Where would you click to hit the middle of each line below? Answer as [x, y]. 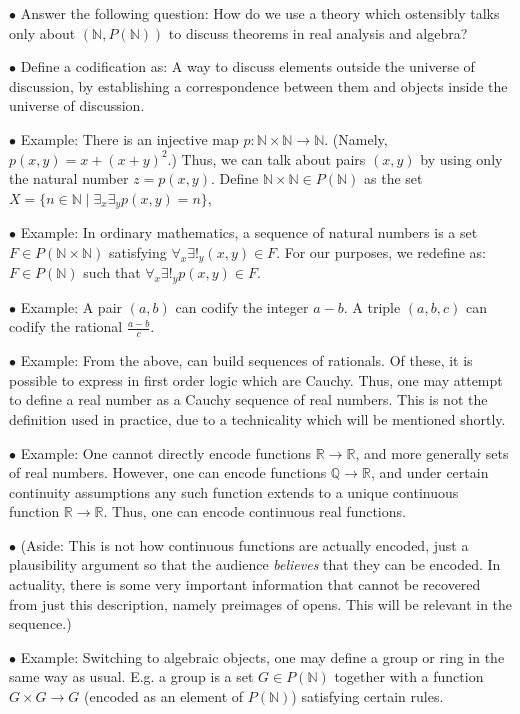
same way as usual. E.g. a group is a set [131, 676]
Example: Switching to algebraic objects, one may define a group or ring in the [262, 656]
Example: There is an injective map [129, 138]
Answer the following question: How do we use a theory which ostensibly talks [260, 13]
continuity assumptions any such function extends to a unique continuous [234, 491]
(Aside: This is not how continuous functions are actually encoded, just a [244, 544]
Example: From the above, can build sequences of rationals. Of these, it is [246, 360]
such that [112, 272]
